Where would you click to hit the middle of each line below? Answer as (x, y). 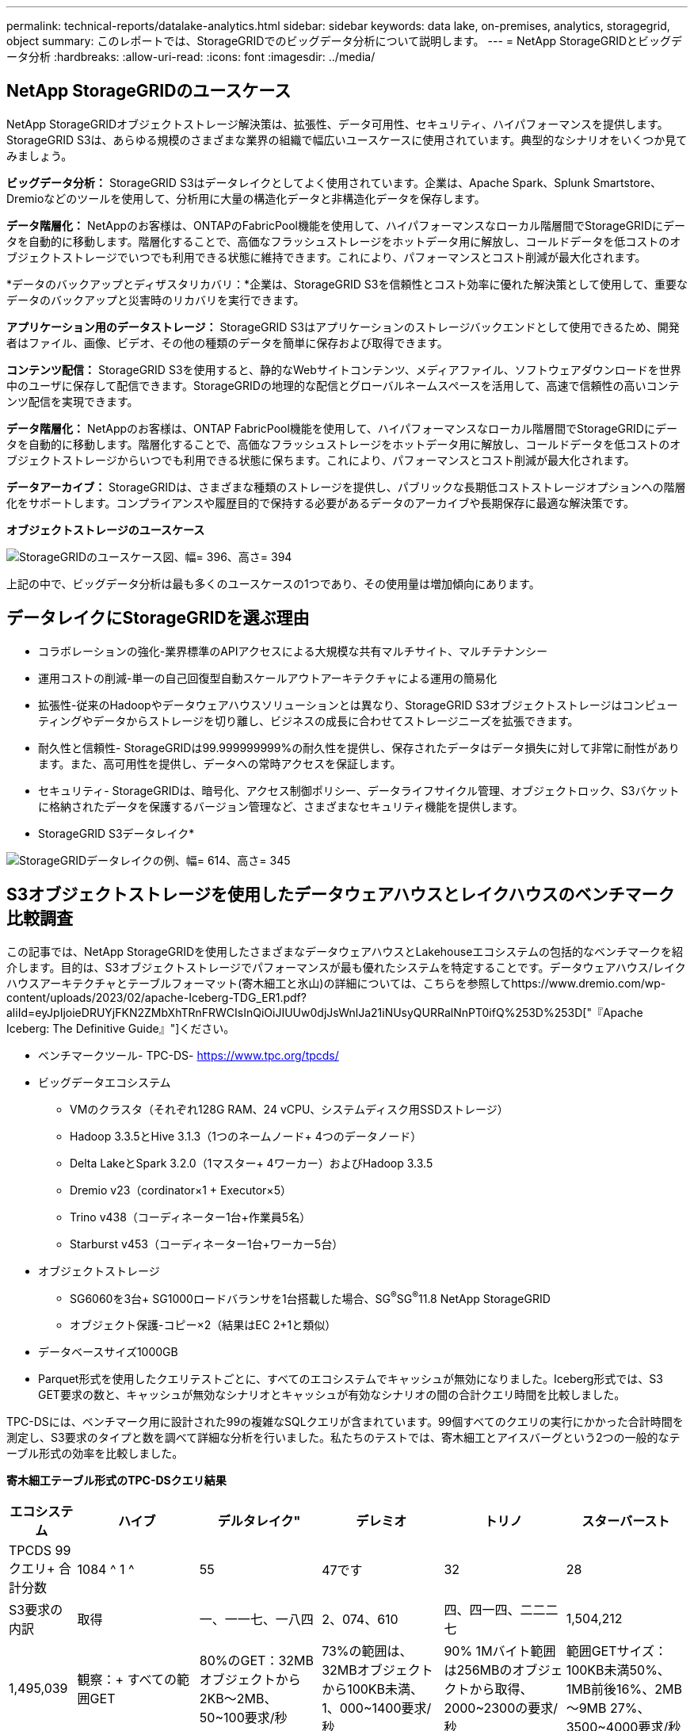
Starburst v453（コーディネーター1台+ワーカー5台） (207, 1244)
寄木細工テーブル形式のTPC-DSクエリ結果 (116, 1481)
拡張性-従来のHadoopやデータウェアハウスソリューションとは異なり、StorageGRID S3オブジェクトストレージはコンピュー (358, 705)
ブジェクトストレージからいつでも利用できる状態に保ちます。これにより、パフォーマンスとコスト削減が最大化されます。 (321, 460)
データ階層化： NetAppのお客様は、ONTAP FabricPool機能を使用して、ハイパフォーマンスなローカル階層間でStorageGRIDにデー (342, 428)
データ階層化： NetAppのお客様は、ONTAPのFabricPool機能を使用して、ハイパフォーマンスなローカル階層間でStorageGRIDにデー (346, 225)
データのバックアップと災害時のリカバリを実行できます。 (156, 300)
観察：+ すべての (127, 1680)
